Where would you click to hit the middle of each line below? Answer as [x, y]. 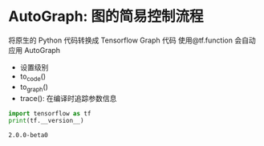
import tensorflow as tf [50, 113]
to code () [33, 77]
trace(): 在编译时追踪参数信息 [68, 98]
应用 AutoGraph [35, 50]
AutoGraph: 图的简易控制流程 [106, 16]
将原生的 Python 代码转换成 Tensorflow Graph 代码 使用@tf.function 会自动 [132, 40]
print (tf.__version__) [46, 121]
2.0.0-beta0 [28, 136]
